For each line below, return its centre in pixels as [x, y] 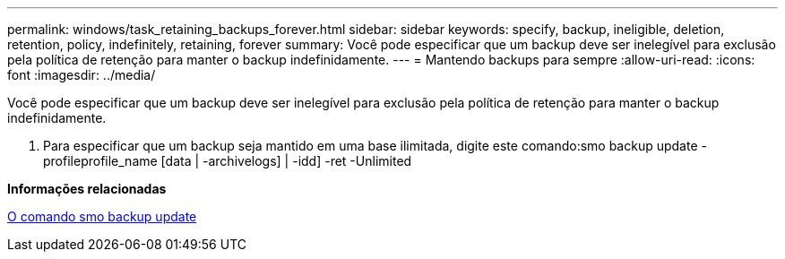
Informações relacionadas [87, 189]
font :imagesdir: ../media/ [82, 75]
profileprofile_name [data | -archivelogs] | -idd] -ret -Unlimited [228, 161]
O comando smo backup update [102, 216]
